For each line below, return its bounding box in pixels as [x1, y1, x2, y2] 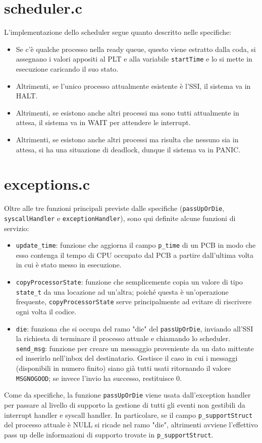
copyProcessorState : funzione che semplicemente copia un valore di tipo [16, 276, 243, 287]
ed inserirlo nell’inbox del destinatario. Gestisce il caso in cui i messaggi [16, 353, 238, 363]
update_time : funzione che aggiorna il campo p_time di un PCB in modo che [16, 240, 256, 250]
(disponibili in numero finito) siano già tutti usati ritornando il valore [16, 363, 231, 373]
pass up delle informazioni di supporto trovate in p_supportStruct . [4, 429, 214, 439]
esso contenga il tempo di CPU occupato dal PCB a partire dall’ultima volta [16, 249, 253, 260]
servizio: [4, 223, 29, 233]
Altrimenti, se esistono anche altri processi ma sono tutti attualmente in [16, 107, 239, 118]
